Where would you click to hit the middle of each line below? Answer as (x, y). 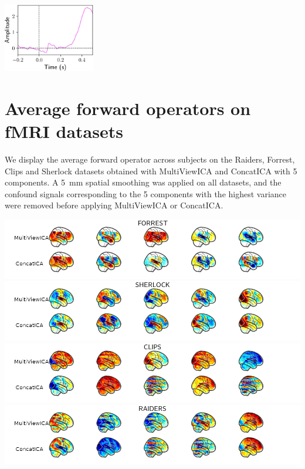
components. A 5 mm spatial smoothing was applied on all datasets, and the (143, 182)
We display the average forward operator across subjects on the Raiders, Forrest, (150, 159)
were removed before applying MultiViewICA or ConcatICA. (114, 205)
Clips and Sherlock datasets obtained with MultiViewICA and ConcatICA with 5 (151, 171)
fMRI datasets (64, 131)
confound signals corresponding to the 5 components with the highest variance (146, 193)
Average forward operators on (128, 108)
